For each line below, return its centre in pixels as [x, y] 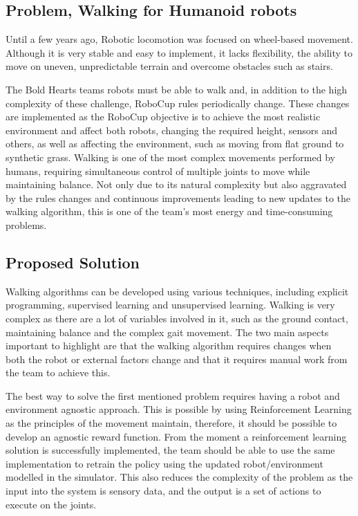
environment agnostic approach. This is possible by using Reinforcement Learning [179, 409]
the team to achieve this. [58, 372]
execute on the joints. [51, 504]
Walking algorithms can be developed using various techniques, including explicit [177, 291]
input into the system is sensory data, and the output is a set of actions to [163, 491]
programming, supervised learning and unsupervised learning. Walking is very [170, 305]
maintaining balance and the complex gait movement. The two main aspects [167, 332]
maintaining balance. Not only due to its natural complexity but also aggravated [176, 184]
